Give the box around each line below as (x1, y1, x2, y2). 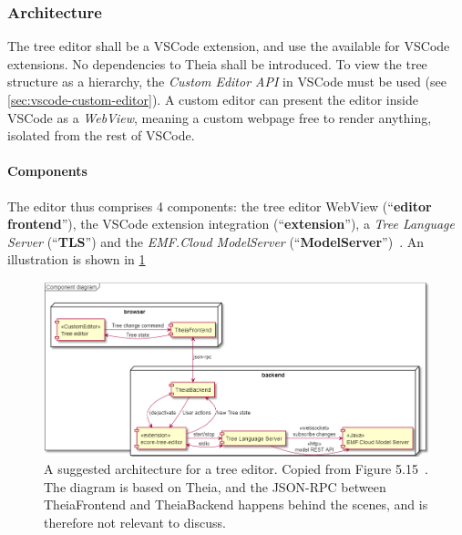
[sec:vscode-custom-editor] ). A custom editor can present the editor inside (7, 90, 418, 108)
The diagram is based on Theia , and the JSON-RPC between (44, 477, 386, 496)
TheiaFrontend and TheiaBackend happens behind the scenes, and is (44, 495, 428, 514)
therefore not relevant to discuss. (44, 513, 226, 531)
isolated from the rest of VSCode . (7, 126, 195, 145)
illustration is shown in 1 (7, 250, 146, 269)
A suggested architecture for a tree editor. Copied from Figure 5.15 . (44, 459, 428, 478)
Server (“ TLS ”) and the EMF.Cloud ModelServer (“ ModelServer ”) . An (7, 231, 424, 251)
